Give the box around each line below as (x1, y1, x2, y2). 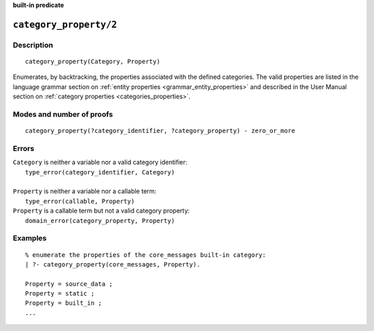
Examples (12, 233, 47, 243)
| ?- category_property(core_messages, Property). (25, 260, 201, 268)
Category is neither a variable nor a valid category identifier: (12, 158, 188, 166)
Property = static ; (25, 289, 95, 298)
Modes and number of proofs (12, 109, 114, 119)
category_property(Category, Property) (25, 57, 161, 65)
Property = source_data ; (25, 280, 114, 287)
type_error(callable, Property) (25, 197, 135, 205)
